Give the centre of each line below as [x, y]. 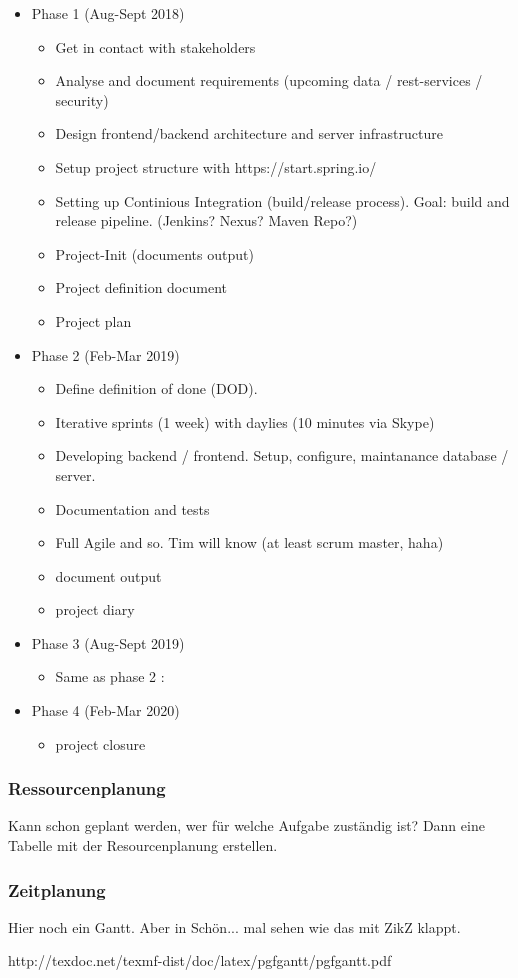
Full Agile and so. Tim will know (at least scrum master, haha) [249, 542]
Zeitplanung [57, 889]
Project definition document [141, 287]
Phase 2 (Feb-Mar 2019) [105, 354]
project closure [100, 743]
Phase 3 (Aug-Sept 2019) [108, 642]
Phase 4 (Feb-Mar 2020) [105, 710]
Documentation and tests [132, 508]
